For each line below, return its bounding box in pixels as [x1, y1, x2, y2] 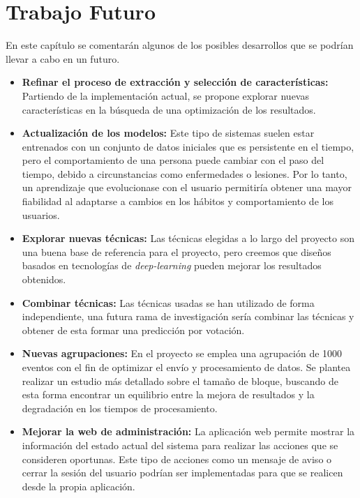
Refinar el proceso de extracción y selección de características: [22, 75, 329, 89]
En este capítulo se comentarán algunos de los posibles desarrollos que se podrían [6, 38, 354, 52]
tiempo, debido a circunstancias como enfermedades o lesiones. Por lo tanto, [22, 166, 347, 181]
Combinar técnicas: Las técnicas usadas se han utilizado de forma [22, 295, 315, 310]
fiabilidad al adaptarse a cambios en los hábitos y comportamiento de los [22, 194, 333, 209]
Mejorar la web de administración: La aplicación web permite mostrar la [22, 424, 355, 439]
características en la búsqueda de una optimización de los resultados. [22, 102, 316, 116]
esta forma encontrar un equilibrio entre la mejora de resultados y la [22, 387, 315, 402]
